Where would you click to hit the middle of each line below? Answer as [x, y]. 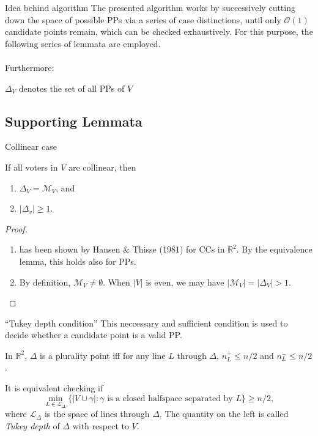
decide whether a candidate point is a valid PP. [94, 335]
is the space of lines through [97, 414]
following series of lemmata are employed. [83, 43]
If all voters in [31, 167]
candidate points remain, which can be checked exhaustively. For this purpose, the [159, 31]
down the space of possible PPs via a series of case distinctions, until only [143, 19]
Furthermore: [30, 67]
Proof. [16, 228]
